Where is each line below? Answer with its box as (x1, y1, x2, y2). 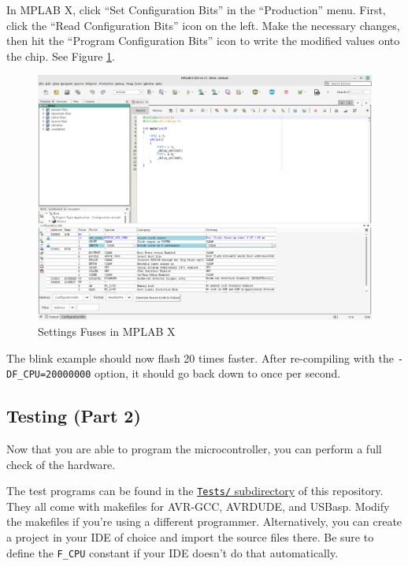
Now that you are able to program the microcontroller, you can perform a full (6, 441, 382, 457)
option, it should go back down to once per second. (95, 365, 341, 382)
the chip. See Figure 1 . (6, 47, 115, 64)
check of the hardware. (6, 456, 116, 472)
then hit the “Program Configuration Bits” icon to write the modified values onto (6, 32, 400, 49)
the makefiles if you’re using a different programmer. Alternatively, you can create (6, 513, 402, 530)
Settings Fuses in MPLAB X (38, 322, 176, 339)
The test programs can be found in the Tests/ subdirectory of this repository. (6, 482, 384, 499)
